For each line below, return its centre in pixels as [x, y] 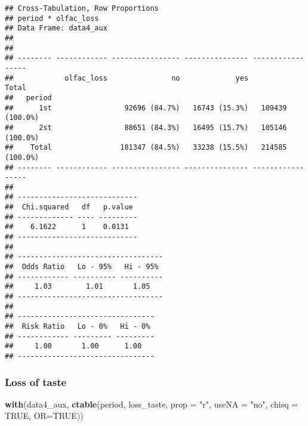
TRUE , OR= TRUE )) [44, 416]
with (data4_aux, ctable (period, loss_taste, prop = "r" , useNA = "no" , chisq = [152, 404]
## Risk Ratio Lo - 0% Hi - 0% [78, 326]
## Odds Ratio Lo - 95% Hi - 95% [82, 267]
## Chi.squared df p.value [69, 207]
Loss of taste [36, 382]
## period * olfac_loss [52, 18]
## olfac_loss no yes [127, 78]
